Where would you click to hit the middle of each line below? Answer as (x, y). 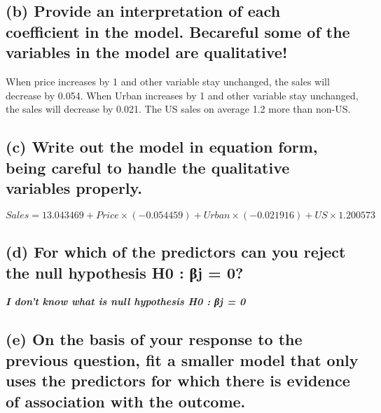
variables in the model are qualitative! (147, 52)
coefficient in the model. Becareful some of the (178, 31)
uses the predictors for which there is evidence (178, 380)
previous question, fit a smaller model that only (182, 359)
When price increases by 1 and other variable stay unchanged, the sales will (168, 81)
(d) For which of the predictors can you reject (176, 252)
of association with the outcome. (126, 401)
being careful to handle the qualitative (148, 167)
